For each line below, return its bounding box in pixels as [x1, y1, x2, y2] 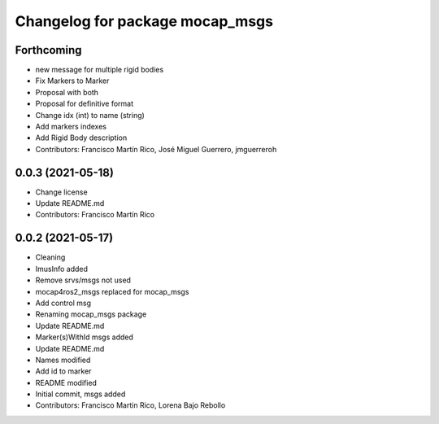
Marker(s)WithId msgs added [35, 332, 134, 342]
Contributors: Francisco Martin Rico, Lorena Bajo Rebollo [35, 400, 226, 410]
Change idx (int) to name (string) [35, 110, 146, 120]
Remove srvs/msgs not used [35, 275, 132, 285]
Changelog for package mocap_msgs [15, 12, 274, 30]
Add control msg [35, 298, 91, 308]
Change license [35, 187, 89, 197]
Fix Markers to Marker [35, 76, 110, 85]
